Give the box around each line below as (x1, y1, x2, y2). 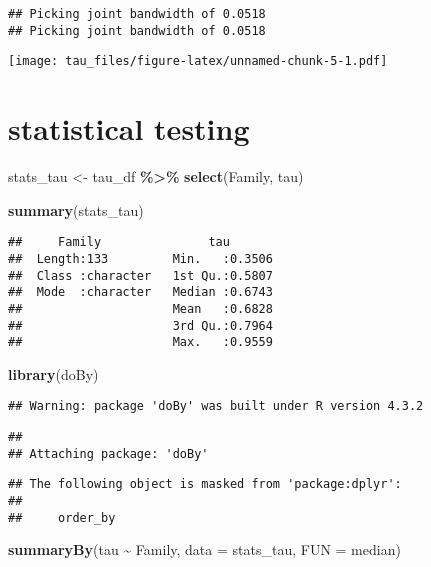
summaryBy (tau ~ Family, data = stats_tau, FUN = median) (8, 539, 401, 560)
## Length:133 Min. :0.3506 (8, 251, 273, 266)
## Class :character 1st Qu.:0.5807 (8, 268, 273, 283)
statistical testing (8, 108, 250, 149)
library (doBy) (8, 363, 99, 384)
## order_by (8, 510, 116, 525)
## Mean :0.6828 (8, 301, 273, 316)
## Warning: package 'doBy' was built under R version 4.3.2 (8, 399, 424, 414)
